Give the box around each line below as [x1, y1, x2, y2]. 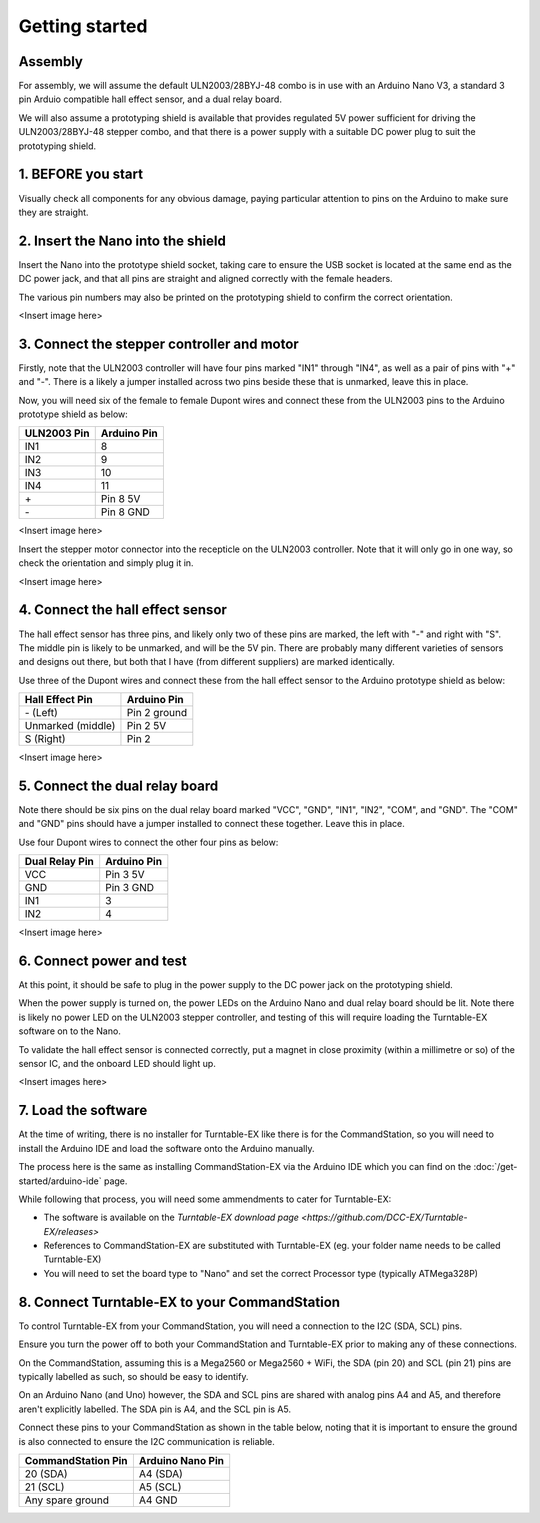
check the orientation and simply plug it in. [18, 557, 194, 569]
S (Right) [24, 732, 66, 746]
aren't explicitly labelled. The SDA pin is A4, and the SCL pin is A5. [18, 1403, 292, 1415]
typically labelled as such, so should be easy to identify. [18, 1370, 249, 1382]
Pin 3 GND [105, 881, 155, 895]
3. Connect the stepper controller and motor [18, 335, 299, 352]
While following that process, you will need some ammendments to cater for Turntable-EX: [18, 1193, 392, 1205]
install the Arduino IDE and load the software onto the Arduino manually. [18, 1142, 315, 1154]
